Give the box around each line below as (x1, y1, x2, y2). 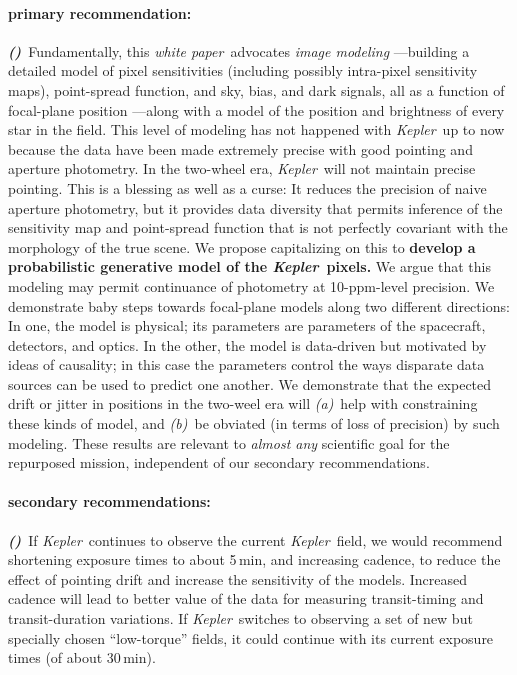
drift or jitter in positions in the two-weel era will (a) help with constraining (8, 393, 478, 414)
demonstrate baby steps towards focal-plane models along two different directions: (8, 295, 510, 316)
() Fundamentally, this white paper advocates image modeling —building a (8, 40, 470, 61)
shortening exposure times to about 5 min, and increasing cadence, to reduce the (8, 549, 501, 570)
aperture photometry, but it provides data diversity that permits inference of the (8, 197, 503, 218)
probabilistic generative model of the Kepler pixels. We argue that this (8, 256, 492, 277)
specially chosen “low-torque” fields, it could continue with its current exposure (8, 627, 494, 648)
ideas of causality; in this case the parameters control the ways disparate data (8, 354, 485, 375)
